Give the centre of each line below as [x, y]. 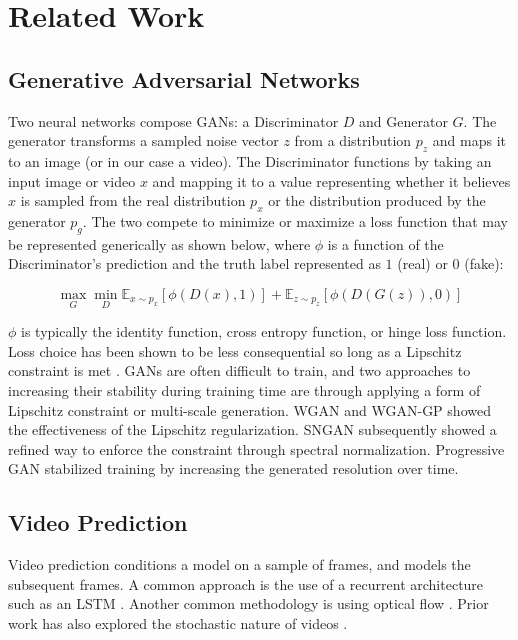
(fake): [484, 263]
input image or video [72, 180]
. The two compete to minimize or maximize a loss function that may [295, 220]
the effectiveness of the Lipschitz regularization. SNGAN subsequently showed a [252, 429]
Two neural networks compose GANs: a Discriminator [173, 120]
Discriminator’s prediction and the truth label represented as [194, 263]
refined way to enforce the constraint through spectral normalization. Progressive [256, 448]
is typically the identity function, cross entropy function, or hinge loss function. [264, 331]
